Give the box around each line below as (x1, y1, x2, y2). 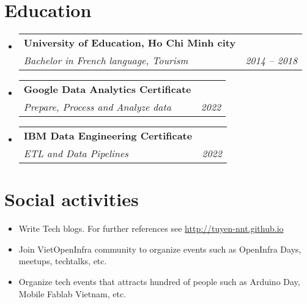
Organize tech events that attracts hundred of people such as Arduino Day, (18, 275, 300, 288)
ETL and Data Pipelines (23, 146, 128, 161)
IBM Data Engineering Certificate (23, 128, 193, 143)
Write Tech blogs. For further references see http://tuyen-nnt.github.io (18, 222, 284, 235)
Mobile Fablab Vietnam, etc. (18, 287, 127, 300)
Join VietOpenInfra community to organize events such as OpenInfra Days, (18, 242, 301, 255)
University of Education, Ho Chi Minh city (23, 35, 236, 50)
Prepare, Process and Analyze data (23, 100, 171, 114)
